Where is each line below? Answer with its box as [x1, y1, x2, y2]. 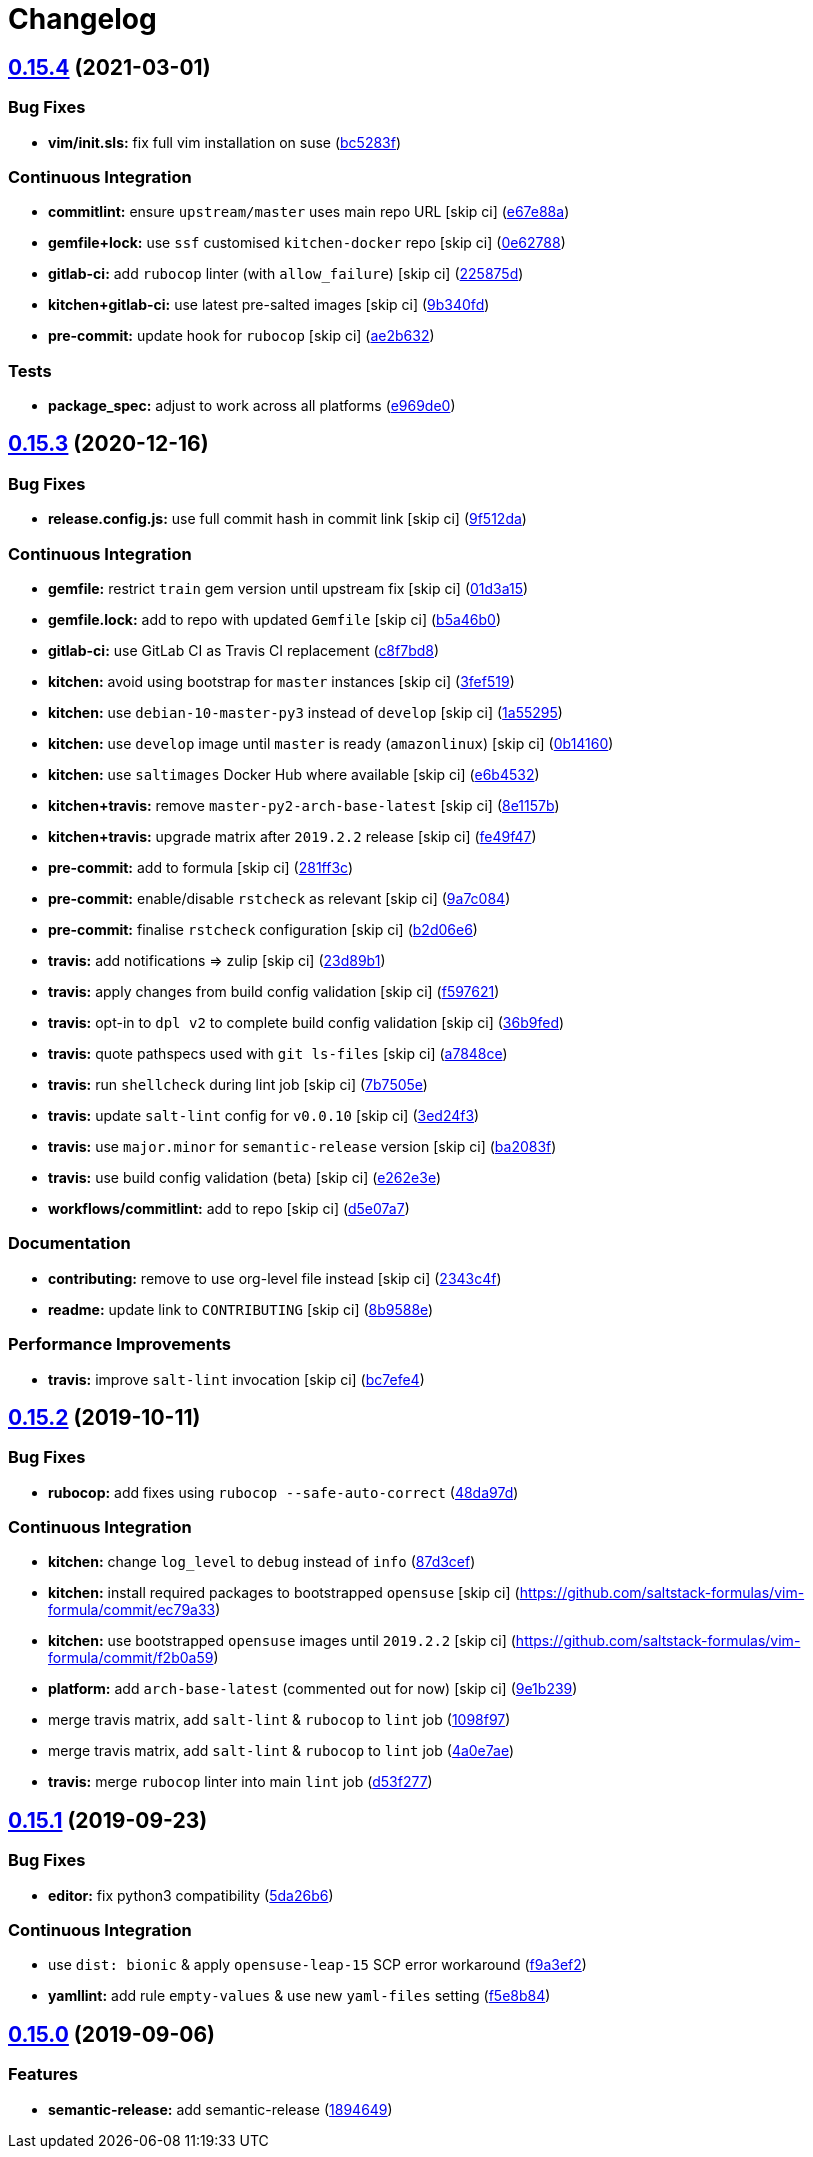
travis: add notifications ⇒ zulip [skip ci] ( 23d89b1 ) [48, 952, 386, 970]
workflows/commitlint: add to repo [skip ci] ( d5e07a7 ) [48, 1200, 410, 1218]
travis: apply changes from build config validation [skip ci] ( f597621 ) [48, 983, 500, 1001]
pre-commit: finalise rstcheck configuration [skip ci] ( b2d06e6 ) [48, 921, 478, 939]
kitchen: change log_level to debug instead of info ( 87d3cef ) [48, 1553, 476, 1571]
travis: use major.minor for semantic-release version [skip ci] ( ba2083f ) [48, 1138, 557, 1156]
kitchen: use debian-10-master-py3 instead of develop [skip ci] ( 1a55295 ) [48, 704, 563, 722]
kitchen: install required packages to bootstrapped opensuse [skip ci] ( [48, 1584, 520, 1602]
